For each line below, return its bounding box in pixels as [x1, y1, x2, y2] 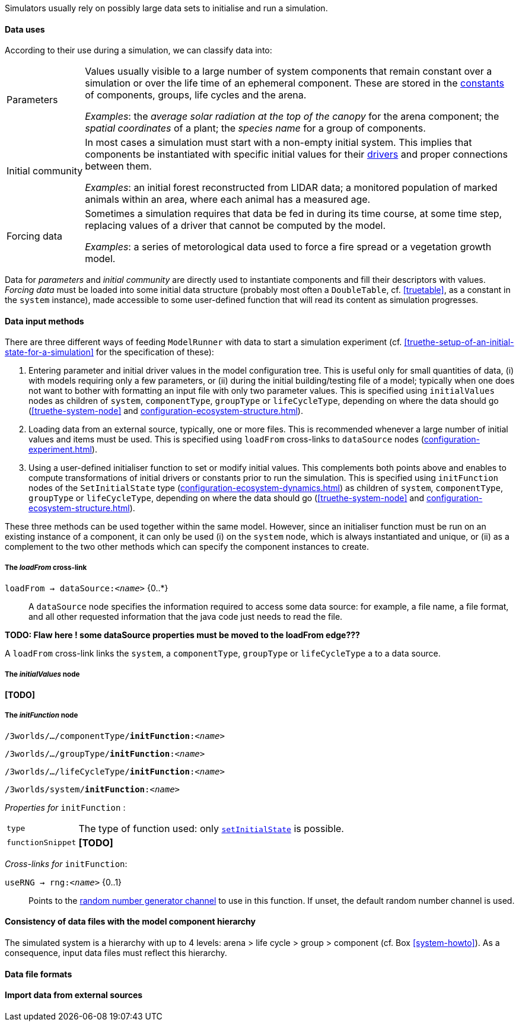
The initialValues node [5, 670, 80, 678]
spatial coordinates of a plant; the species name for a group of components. [85, 122, 426, 135]
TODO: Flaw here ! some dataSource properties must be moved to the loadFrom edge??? [5, 630, 360, 641]
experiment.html [28, 444, 92, 455]
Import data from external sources [5, 990, 143, 1000]
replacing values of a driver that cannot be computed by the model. [85, 219, 386, 232]
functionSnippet [7, 838, 77, 847]
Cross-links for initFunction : [5, 858, 128, 869]
